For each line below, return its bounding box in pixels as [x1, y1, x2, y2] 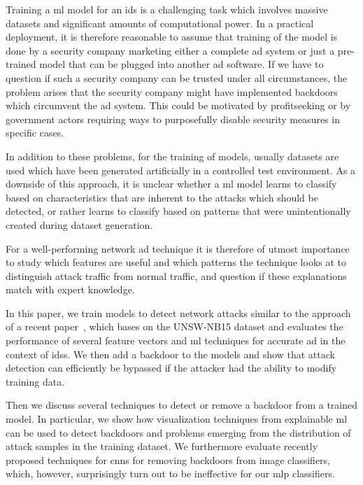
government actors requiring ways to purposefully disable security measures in [6, 111, 340, 126]
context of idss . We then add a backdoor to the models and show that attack [6, 346, 335, 361]
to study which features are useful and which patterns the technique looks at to [6, 255, 347, 269]
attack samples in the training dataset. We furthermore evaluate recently [6, 439, 318, 454]
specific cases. [6, 125, 64, 140]
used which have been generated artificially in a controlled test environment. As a [6, 162, 356, 177]
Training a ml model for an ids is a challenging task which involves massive [6, 2, 328, 16]
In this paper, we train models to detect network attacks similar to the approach [6, 305, 351, 320]
